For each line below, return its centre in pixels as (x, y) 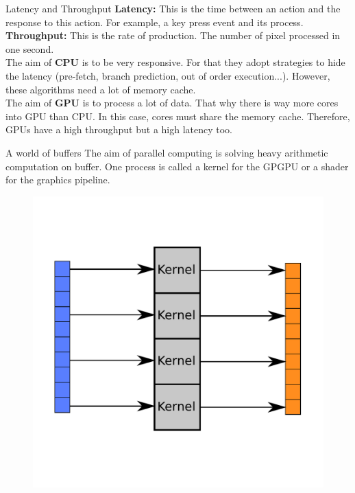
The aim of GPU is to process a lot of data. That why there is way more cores (172, 103)
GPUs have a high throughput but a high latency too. (119, 129)
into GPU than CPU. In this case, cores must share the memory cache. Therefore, (178, 116)
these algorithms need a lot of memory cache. (101, 89)
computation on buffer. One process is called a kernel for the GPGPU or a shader (177, 166)
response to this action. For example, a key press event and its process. (155, 22)
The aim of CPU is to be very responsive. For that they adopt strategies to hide (175, 62)
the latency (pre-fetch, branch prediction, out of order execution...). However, (168, 75)
